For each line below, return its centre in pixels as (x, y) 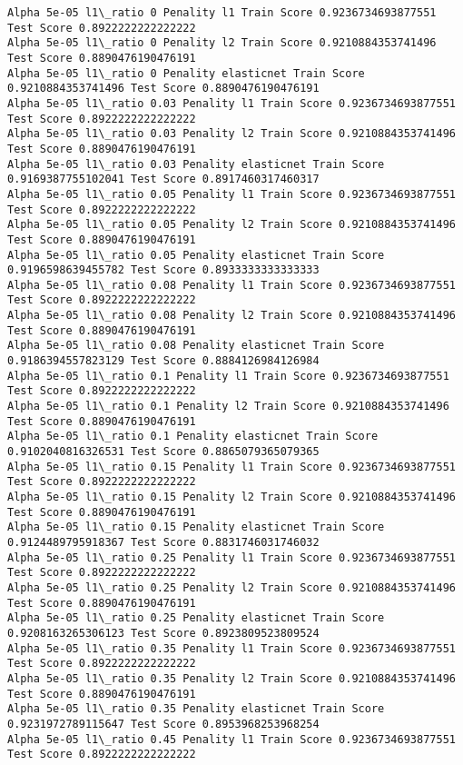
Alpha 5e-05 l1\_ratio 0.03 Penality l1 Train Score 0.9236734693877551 (231, 103)
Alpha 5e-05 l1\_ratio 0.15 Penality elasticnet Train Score (196, 527)
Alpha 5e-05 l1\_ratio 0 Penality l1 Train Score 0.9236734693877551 (222, 13)
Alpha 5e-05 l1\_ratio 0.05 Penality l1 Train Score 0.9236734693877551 (231, 194)
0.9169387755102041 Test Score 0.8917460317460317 (163, 179)
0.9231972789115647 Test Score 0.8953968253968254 (163, 724)
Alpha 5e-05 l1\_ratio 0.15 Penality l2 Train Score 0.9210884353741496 (231, 497)
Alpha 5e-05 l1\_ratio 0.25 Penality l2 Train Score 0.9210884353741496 (231, 587)
